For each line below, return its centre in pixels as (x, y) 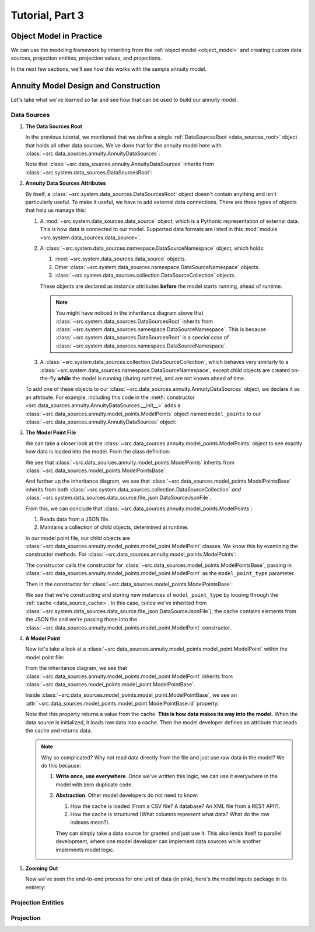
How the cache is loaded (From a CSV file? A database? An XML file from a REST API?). (175, 806)
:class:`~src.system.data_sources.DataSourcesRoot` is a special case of (142, 338)
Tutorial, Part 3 (48, 15)
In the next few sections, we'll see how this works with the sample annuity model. (109, 69)
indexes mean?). (90, 823)
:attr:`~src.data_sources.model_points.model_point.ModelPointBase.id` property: (122, 703)
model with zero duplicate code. (94, 785)
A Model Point (43, 638)
